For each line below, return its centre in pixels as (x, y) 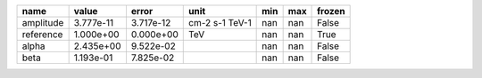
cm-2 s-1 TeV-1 (220, 23)
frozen (331, 11)
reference (42, 34)
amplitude (43, 23)
